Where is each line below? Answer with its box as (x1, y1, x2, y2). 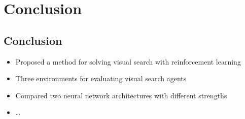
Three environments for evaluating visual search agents (15, 73, 187, 84)
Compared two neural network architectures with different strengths (15, 90, 227, 100)
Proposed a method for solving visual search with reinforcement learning (15, 56, 241, 67)
